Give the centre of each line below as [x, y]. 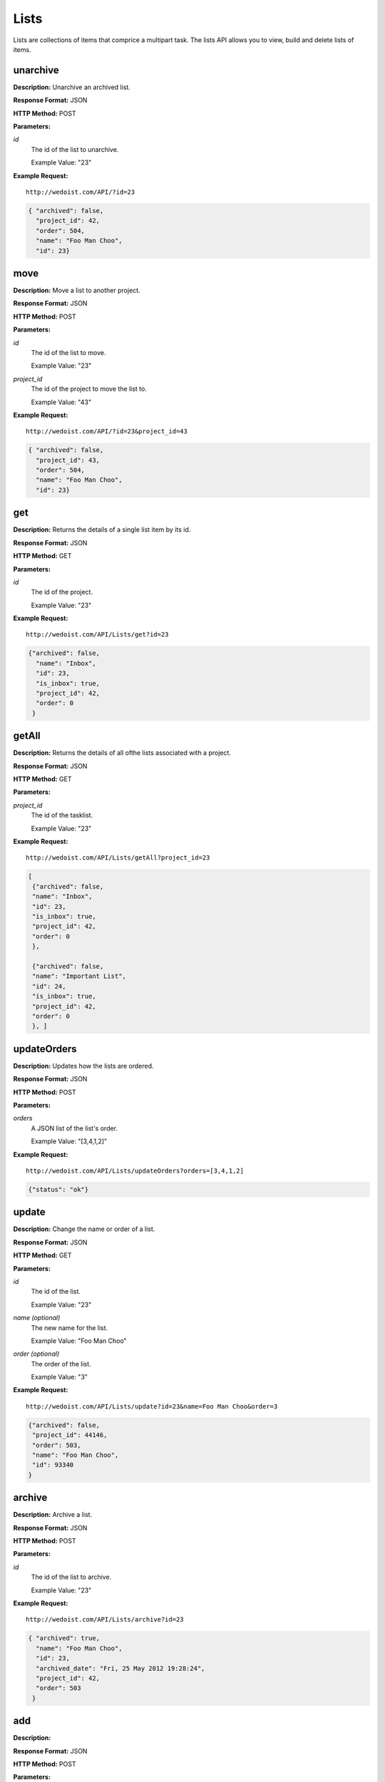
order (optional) [36, 1354]
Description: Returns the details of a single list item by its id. [102, 530]
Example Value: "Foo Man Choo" [79, 1341]
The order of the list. [61, 1364]
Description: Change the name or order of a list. [84, 1229]
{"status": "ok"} [58, 1189]
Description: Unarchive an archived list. [72, 87]
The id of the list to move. [68, 352]
